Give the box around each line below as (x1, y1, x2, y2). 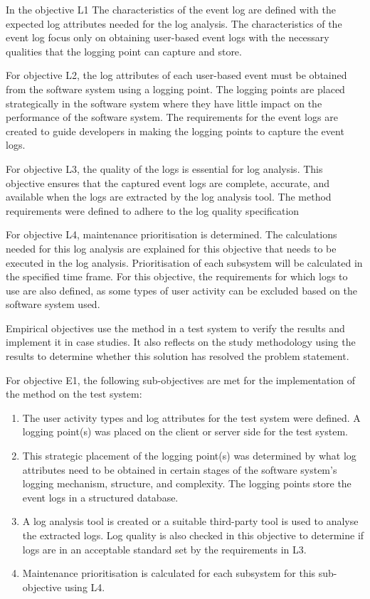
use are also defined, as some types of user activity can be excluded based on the (6, 282, 358, 297)
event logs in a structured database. (22, 489, 179, 504)
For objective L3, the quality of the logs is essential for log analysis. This (6, 161, 323, 176)
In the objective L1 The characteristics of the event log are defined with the (6, 2, 336, 16)
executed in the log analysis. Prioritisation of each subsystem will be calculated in (6, 255, 363, 270)
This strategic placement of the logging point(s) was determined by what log (22, 448, 356, 463)
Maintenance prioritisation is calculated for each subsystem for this (22, 566, 316, 581)
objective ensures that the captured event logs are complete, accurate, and (6, 175, 329, 190)
